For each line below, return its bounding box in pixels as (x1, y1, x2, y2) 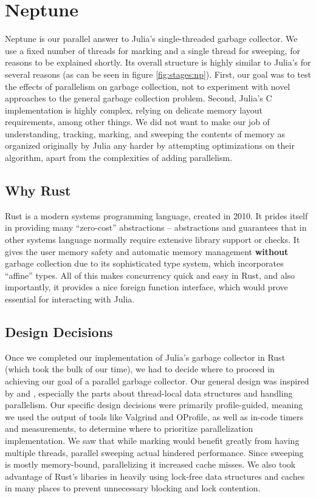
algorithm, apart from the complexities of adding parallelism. (5, 151, 233, 164)
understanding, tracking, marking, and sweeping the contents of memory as (5, 127, 285, 140)
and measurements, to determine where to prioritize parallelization (5, 422, 253, 435)
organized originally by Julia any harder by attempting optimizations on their (5, 139, 295, 152)
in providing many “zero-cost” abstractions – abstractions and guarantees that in (5, 221, 307, 234)
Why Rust (5, 181, 71, 200)
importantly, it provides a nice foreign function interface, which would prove (5, 281, 288, 293)
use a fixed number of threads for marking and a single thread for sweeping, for (5, 44, 300, 56)
